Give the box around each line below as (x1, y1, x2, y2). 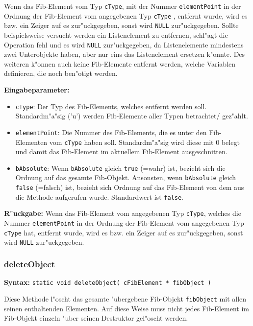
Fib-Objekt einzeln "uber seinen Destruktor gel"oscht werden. (4, 313, 188, 323)
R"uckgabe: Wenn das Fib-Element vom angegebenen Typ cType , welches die (4, 208, 241, 218)
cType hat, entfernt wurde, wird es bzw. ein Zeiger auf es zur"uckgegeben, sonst (4, 227, 243, 237)
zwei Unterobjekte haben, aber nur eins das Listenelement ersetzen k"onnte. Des (4, 49, 245, 59)
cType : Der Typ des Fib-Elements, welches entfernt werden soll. (15, 101, 207, 111)
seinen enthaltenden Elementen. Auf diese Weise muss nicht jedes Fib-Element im (4, 303, 249, 313)
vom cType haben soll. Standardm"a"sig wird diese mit (49, 137, 214, 147)
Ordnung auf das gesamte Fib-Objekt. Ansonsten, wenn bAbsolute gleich (15, 172, 236, 183)
